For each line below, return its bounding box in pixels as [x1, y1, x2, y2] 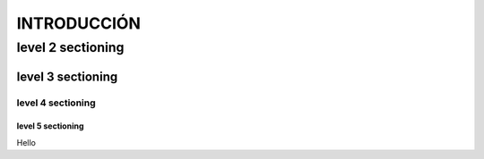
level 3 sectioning [16, 69, 118, 84]
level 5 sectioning [16, 121, 84, 131]
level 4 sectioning [16, 96, 96, 109]
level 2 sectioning [16, 39, 125, 55]
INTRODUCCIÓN [16, 13, 141, 33]
